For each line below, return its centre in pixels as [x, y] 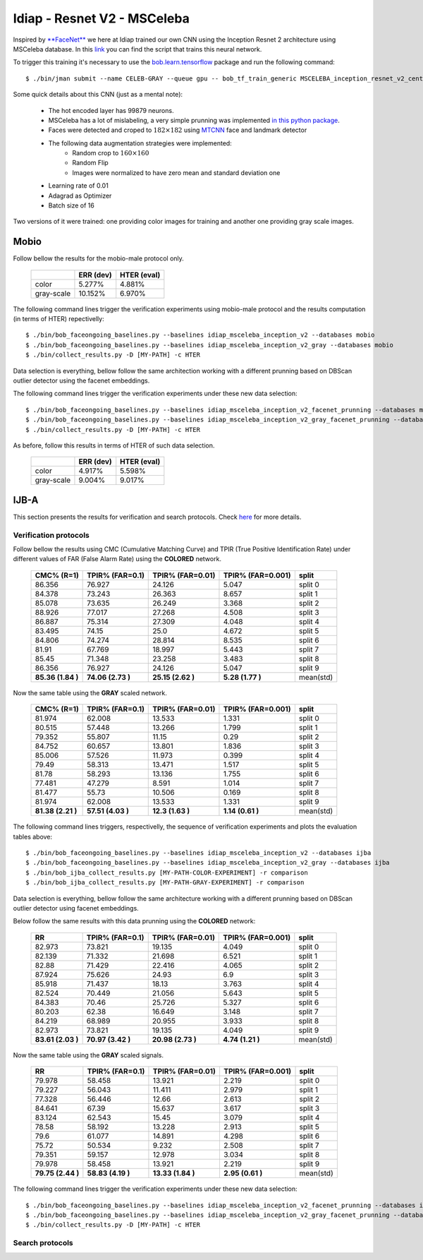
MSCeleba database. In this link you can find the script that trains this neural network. [137, 49]
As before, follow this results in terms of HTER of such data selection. [114, 445]
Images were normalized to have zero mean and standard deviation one [176, 172]
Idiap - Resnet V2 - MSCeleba [101, 18]
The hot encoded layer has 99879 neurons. [111, 110]
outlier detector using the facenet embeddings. [81, 380]
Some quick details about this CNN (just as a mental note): [98, 95]
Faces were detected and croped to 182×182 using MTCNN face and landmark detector [178, 130]
